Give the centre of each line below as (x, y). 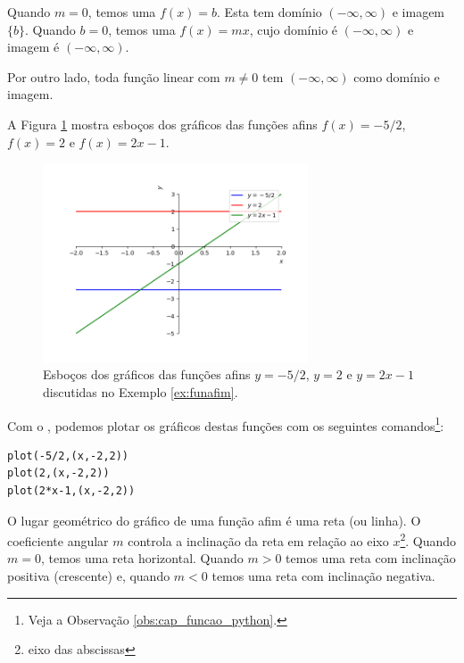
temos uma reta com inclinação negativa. (323, 576)
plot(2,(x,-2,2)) (58, 473)
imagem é (33, 47)
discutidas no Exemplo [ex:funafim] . (141, 391)
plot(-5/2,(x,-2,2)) (68, 456)
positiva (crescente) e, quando (89, 576)
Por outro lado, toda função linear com (114, 76)
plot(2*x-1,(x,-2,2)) (71, 490)
